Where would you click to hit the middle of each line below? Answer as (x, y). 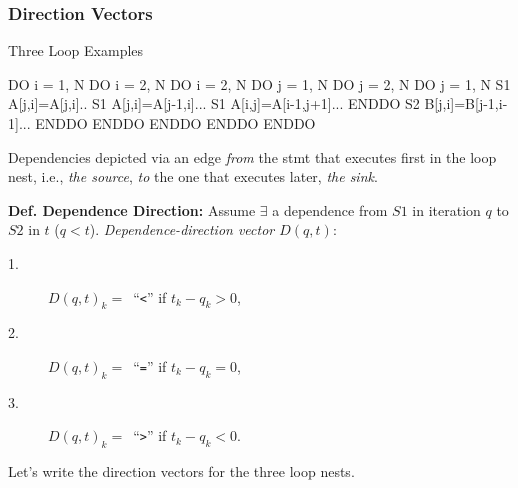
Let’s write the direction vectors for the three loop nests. (181, 471)
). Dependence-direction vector (182, 229)
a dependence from (330, 209)
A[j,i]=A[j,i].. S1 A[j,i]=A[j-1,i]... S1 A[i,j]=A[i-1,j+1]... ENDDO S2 (214, 103)
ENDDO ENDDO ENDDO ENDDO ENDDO (175, 123)
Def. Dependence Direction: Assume (132, 209)
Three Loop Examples (76, 50)
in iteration (446, 209)
